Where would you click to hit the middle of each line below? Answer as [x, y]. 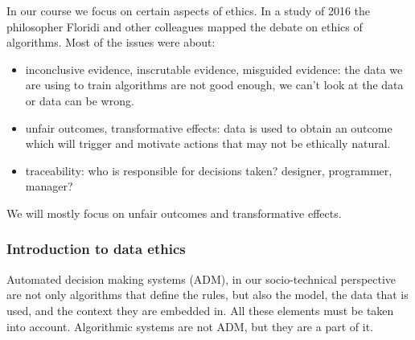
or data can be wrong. [80, 100]
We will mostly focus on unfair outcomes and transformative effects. [174, 213]
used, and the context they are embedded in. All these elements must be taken [200, 310]
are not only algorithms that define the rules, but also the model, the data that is [207, 295]
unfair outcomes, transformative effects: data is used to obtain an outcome [209, 127]
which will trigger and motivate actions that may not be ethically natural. [208, 143]
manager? [49, 186]
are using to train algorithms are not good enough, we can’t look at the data [214, 85]
